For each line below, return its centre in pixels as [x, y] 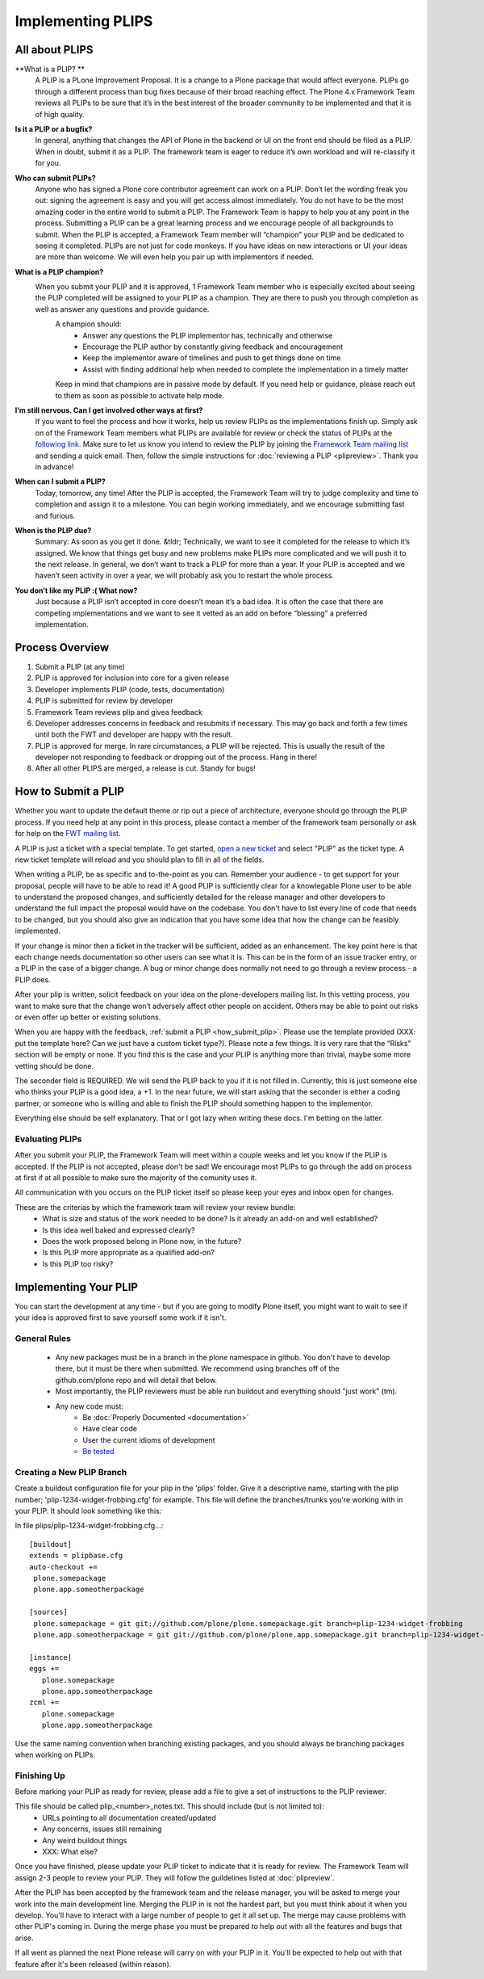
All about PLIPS [54, 50]
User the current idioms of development [149, 1440]
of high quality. [60, 114]
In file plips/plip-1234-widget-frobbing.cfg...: [89, 1526]
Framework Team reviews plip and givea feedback [119, 712]
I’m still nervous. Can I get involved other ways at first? [109, 410]
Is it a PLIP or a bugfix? [54, 129]
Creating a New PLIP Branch [71, 1472]
